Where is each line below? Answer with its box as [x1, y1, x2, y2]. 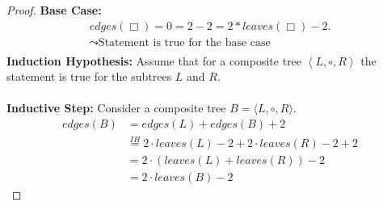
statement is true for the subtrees [6, 68, 172, 85]
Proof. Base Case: [6, 2, 102, 18]
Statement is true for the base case [98, 36, 271, 48]
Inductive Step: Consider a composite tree [6, 99, 226, 116]
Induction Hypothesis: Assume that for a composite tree [6, 52, 302, 69]
